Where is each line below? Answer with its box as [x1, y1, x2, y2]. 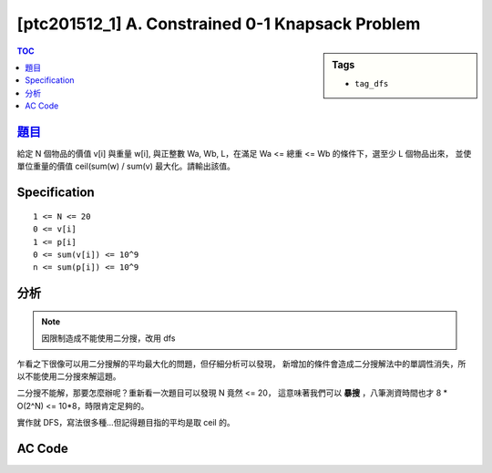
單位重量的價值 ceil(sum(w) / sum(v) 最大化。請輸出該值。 [16, 160, 236, 172]
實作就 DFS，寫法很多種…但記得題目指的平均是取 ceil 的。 [16, 417, 236, 428]
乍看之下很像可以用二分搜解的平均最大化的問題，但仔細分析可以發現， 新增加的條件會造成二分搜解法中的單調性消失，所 [16, 358, 466, 369]
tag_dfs [354, 78, 389, 88]
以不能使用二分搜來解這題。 [16, 370, 121, 382]
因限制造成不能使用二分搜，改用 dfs [41, 333, 176, 344]
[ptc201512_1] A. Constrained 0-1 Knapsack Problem [16, 14, 421, 34]
